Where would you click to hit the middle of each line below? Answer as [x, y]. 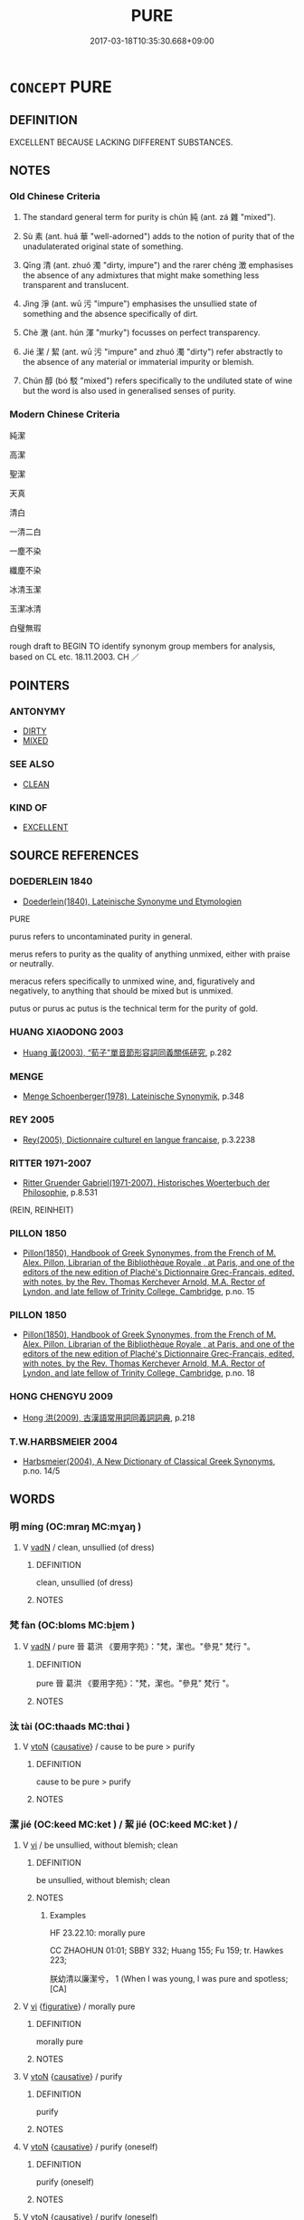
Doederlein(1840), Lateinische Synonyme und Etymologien [132, 901]
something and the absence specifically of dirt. [110, 314]
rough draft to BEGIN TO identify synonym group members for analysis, [142, 646]
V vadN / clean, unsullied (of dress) [89, 1547]
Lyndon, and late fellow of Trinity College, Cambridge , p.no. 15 [138, 1292]
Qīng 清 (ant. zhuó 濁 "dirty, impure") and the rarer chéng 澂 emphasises [158, 265]
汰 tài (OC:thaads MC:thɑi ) [70, 1726]
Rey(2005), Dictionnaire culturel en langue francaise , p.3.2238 [139, 1139]
